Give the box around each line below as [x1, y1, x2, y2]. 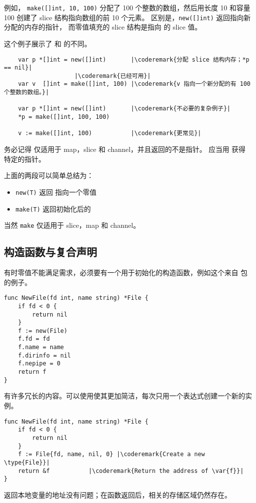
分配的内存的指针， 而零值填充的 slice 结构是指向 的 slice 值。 [4, 22, 202, 32]
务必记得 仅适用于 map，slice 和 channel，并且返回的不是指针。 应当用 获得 [4, 144, 246, 154]
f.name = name [18, 344, 64, 351]
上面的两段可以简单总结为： [4, 170, 94, 180]
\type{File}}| [4, 459, 50, 466]
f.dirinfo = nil [18, 352, 71, 359]
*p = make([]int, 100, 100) [18, 113, 110, 121]
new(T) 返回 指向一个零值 [15, 186, 97, 197]
